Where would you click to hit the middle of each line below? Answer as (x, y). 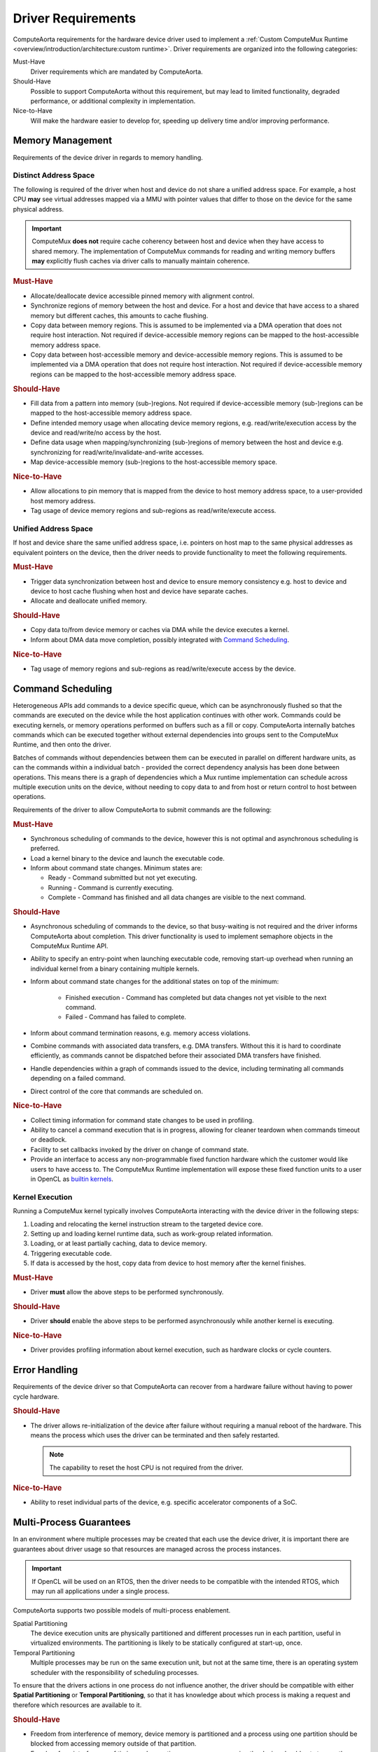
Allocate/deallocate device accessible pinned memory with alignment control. (142, 296)
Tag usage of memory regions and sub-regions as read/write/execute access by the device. (163, 669)
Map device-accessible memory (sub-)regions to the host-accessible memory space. (154, 462)
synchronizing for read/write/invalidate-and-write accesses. (117, 452)
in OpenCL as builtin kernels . (72, 1179)
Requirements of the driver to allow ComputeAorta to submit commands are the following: (142, 809)
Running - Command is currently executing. (111, 887)
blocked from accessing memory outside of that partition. (113, 1744)
